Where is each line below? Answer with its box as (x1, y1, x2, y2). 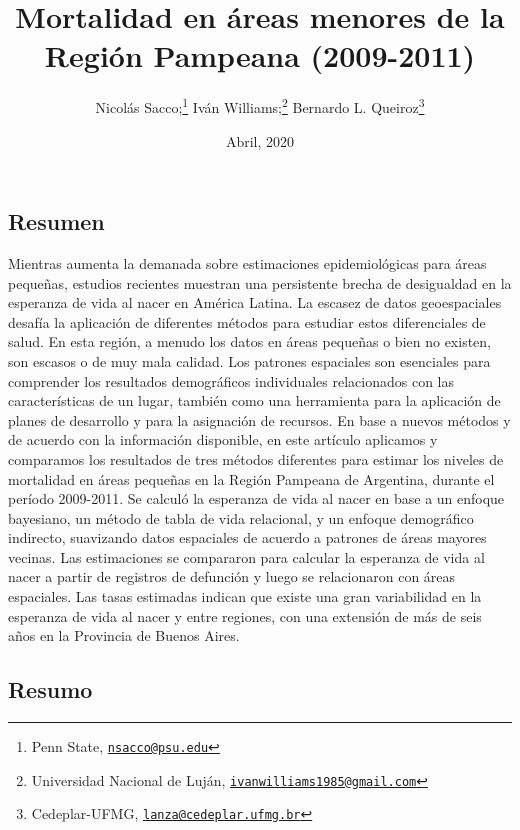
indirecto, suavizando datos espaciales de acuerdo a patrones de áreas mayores (8, 527, 487, 548)
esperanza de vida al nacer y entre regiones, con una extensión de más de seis (8, 605, 482, 626)
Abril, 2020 (225, 130, 295, 151)
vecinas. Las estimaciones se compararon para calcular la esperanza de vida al (8, 546, 485, 567)
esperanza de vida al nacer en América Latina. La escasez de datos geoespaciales (8, 292, 502, 313)
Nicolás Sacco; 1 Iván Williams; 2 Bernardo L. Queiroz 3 (95, 94, 425, 117)
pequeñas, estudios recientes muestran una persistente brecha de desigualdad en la (8, 272, 512, 293)
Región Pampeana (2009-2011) (44, 35, 476, 76)
